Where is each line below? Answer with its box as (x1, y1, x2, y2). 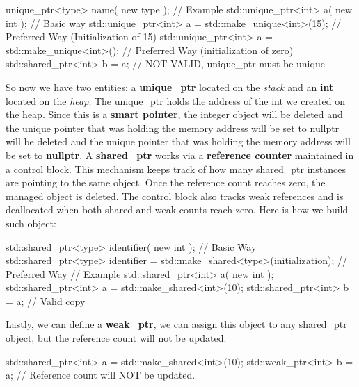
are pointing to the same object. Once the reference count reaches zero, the (6, 175, 326, 190)
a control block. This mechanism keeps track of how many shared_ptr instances (6, 161, 346, 176)
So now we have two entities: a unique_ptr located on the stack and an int (6, 79, 334, 94)
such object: (6, 215, 56, 230)
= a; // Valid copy (6, 293, 86, 308)
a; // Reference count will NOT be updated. (6, 368, 196, 382)
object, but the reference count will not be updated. (6, 331, 227, 345)
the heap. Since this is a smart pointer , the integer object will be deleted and (6, 107, 343, 122)
